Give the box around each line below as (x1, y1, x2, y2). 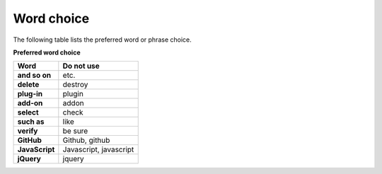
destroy (62, 80, 88, 90)
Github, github (62, 135, 110, 145)
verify (17, 126, 38, 136)
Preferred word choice (13, 48, 81, 57)
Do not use (62, 61, 100, 71)
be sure (62, 126, 88, 136)
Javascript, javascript (62, 145, 134, 155)
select (17, 108, 39, 117)
